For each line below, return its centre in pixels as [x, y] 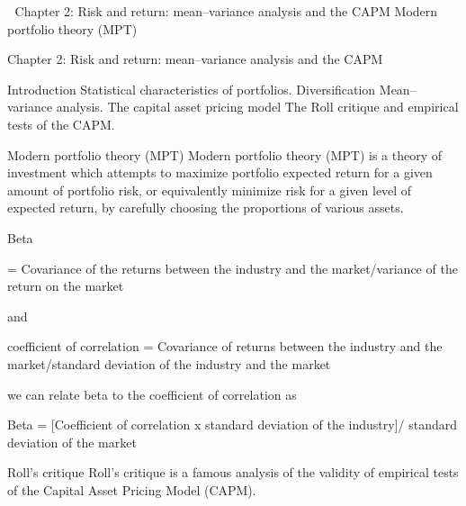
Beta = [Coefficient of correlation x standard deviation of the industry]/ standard [232, 425]
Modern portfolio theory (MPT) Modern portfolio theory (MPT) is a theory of [225, 154]
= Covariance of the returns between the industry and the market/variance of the [233, 268]
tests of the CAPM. [61, 124]
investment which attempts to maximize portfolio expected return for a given [220, 172]
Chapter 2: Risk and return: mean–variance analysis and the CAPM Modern [226, 11]
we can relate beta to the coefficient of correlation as [152, 394]
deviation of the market [72, 442]
